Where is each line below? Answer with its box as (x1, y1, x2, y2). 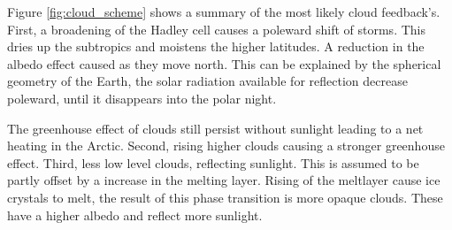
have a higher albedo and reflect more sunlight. (7, 205, 263, 224)
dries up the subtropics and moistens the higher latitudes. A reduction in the (7, 37, 425, 56)
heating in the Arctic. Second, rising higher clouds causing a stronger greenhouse (7, 136, 445, 155)
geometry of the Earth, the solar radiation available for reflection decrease (7, 72, 408, 90)
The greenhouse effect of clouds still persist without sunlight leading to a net (7, 119, 424, 137)
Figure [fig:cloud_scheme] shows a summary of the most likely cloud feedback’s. (7, 3, 441, 20)
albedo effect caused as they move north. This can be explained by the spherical (7, 54, 441, 73)
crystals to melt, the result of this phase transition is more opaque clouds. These (7, 188, 443, 206)
